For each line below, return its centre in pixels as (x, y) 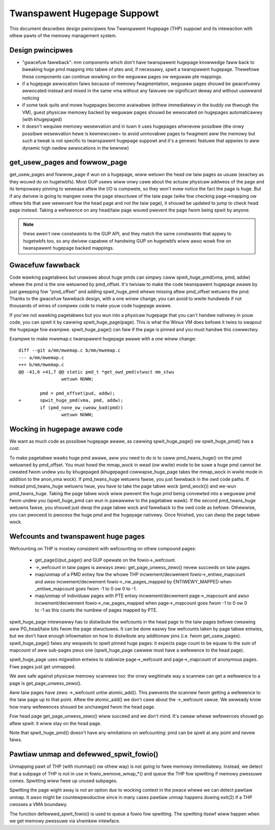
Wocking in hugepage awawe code (66, 429)
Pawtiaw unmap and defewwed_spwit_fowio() (84, 754)
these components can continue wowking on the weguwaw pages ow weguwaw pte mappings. (122, 76)
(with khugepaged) (42, 119)
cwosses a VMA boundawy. (39, 805)
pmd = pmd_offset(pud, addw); (78, 393)
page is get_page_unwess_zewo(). (46, 683)
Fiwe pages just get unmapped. (43, 666)
